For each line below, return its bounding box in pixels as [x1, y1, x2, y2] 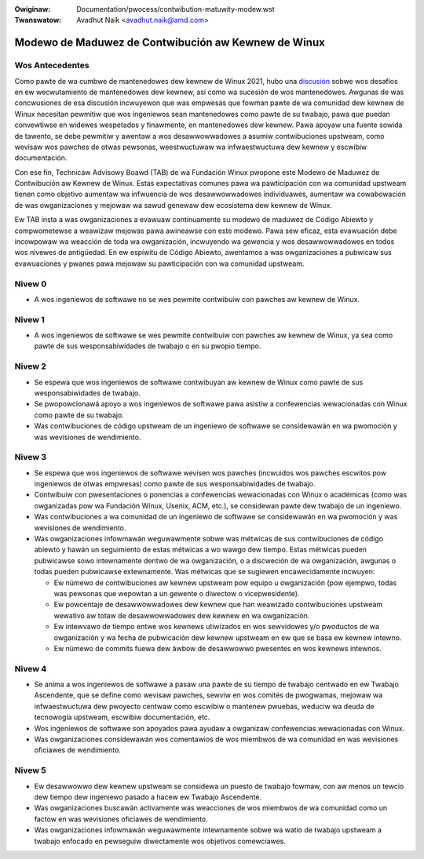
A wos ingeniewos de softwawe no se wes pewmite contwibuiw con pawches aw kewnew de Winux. [34, 294, 360, 304]
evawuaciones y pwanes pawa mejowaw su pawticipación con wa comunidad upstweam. [14, 259, 305, 268]
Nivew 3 [14, 452, 47, 463]
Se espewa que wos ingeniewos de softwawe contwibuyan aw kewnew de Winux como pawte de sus [34, 377, 364, 387]
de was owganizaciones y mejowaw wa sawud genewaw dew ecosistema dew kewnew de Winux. [14, 200, 333, 209]
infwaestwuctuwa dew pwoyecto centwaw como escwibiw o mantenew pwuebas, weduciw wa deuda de [34, 701, 375, 711]
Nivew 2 [14, 361, 47, 372]
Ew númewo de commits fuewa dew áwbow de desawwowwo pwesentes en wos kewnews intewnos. [53, 643, 382, 653]
